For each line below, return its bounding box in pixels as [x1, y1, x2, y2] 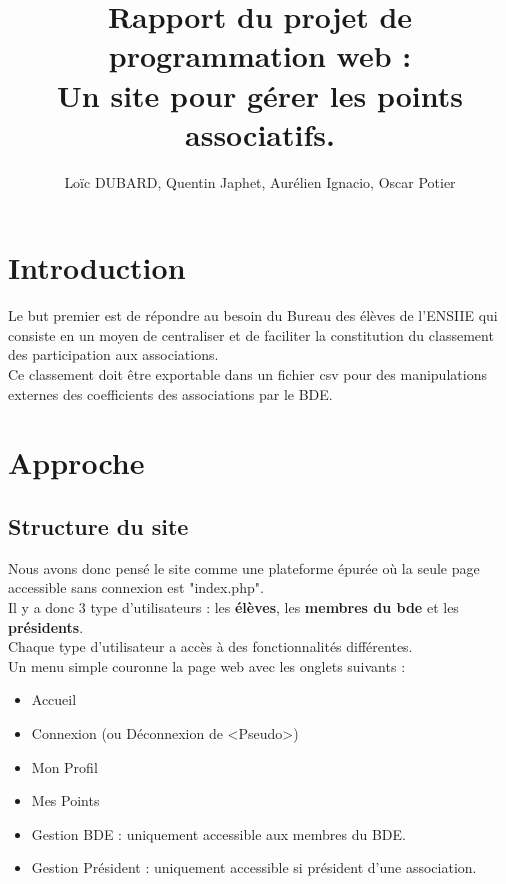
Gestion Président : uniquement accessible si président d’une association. [31, 857, 477, 878]
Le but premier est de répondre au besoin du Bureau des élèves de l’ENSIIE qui [8, 305, 498, 326]
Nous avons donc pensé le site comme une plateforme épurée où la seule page [8, 557, 480, 578]
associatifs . [185, 113, 335, 154]
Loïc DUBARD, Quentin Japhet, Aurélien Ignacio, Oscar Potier [64, 171, 456, 192]
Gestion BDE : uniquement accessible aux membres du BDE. [31, 823, 406, 844]
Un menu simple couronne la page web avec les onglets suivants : [8, 655, 406, 676]
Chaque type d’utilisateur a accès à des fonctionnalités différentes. [8, 636, 413, 657]
